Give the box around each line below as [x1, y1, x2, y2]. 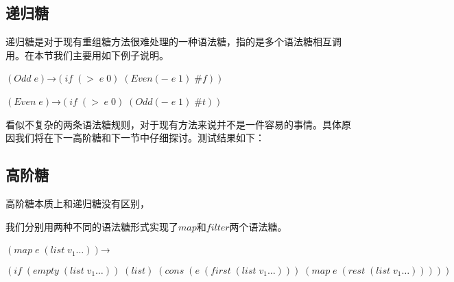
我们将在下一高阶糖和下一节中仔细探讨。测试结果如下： [14, 130, 265, 145]
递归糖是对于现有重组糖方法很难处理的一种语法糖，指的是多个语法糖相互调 [5, 34, 342, 49]
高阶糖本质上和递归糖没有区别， [5, 196, 150, 210]
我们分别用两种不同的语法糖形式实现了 [5, 219, 178, 233]
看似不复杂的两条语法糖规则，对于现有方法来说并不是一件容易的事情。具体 [5, 117, 342, 131]
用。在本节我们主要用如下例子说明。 [5, 47, 169, 62]
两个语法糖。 [229, 219, 287, 233]
